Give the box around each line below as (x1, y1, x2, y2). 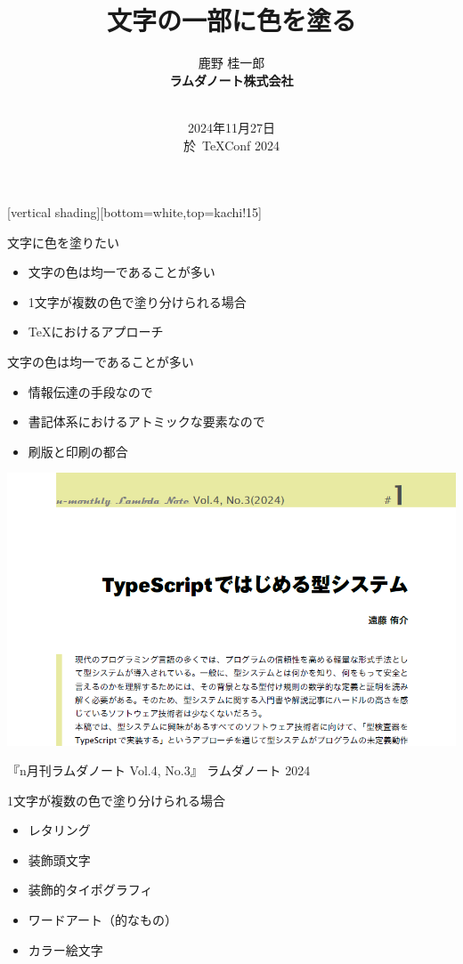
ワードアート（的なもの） (28, 911, 177, 929)
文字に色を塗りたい (7, 232, 119, 251)
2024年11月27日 (188, 117, 275, 136)
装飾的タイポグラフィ (28, 880, 153, 899)
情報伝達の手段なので (28, 382, 153, 401)
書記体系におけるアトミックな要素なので (28, 412, 265, 431)
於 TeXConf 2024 (183, 135, 280, 154)
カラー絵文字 (28, 940, 103, 959)
